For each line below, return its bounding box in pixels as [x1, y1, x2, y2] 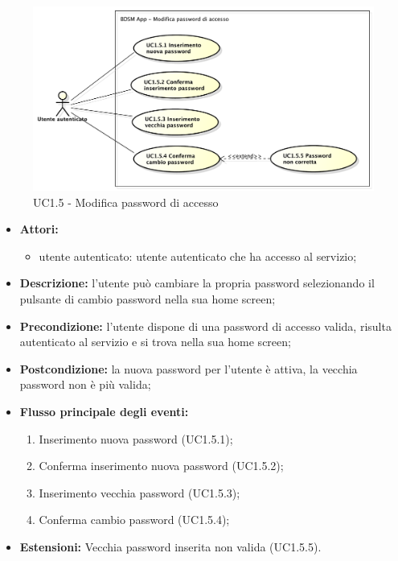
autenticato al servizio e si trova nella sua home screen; [19, 333, 291, 350]
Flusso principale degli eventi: [19, 402, 189, 419]
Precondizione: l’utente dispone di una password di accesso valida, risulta [19, 317, 392, 334]
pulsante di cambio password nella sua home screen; [19, 290, 276, 307]
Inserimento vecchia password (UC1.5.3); [39, 484, 240, 501]
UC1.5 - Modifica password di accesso [33, 193, 219, 210]
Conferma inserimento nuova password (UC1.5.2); [39, 457, 284, 474]
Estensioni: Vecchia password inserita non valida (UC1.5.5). [19, 538, 322, 555]
